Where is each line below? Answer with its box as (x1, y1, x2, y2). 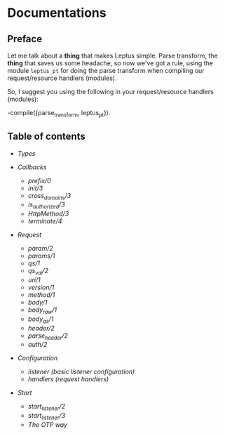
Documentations (7, 5, 107, 21)
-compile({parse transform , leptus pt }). (7, 109, 111, 119)
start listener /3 (27, 411, 66, 421)
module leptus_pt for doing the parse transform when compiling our (7, 67, 205, 74)
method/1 (27, 291, 55, 299)
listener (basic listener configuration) (27, 367, 135, 376)
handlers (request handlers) (27, 375, 109, 383)
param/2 (27, 244, 54, 253)
